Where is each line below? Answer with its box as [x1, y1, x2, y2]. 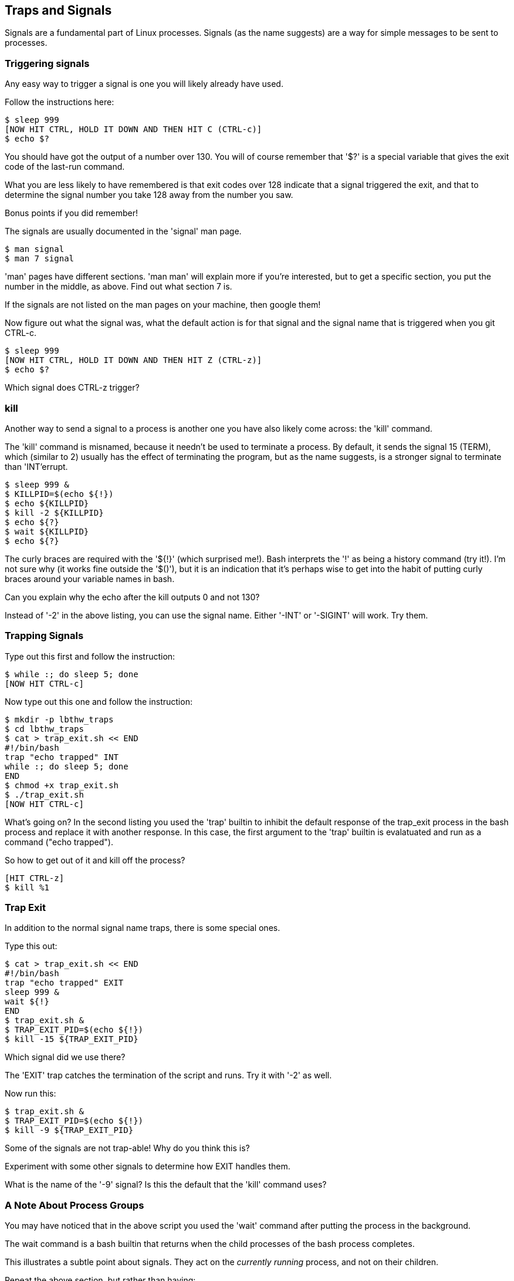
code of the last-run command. [5, 162, 125, 172]
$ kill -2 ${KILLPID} [5, 507, 104, 517]
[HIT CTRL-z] [5, 873, 65, 883]
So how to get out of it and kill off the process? [5, 855, 185, 865]
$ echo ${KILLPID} [5, 498, 89, 508]
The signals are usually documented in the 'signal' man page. [5, 226, 242, 237]
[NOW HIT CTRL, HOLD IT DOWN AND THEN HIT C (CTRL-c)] [5, 125, 262, 135]
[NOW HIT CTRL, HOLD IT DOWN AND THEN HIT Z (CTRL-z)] [5, 355, 262, 365]
